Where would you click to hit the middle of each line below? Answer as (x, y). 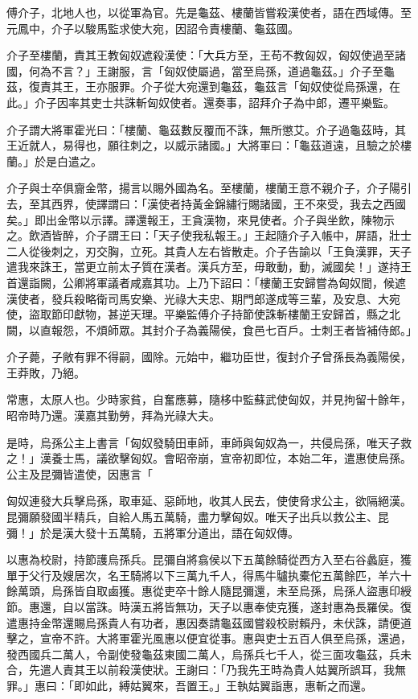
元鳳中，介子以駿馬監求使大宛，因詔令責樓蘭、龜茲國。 (153, 28)
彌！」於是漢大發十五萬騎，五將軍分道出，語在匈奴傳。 (153, 532)
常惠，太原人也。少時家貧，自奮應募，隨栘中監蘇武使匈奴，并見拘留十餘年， (209, 399)
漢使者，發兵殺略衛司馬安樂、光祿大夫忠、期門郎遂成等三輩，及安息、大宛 (203, 298)
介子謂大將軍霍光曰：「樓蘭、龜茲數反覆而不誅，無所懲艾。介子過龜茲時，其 (206, 129)
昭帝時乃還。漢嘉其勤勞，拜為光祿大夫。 (113, 415)
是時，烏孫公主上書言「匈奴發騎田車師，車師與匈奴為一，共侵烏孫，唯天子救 (209, 442)
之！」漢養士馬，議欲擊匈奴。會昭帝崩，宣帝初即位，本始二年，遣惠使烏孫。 (209, 458)
